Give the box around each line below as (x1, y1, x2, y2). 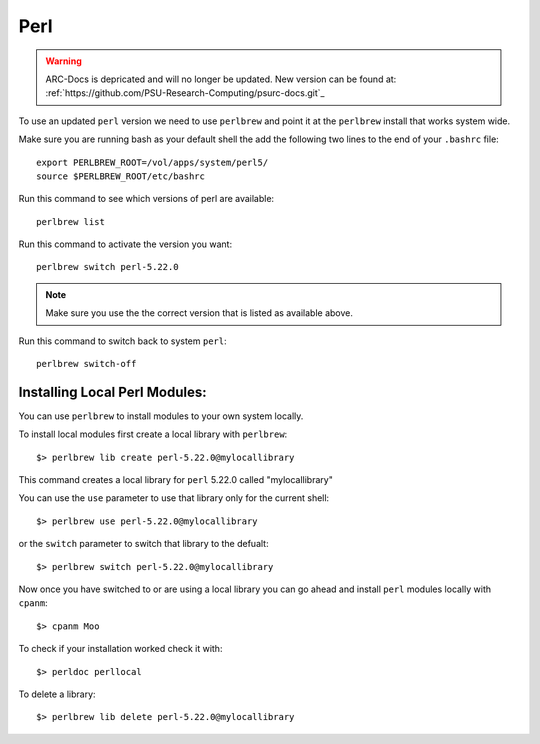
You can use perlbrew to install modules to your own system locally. (18, 410, 304, 422)
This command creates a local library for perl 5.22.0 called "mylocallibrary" (18, 474, 334, 486)
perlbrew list (36, 216, 105, 227)
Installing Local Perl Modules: (18, 383, 207, 400)
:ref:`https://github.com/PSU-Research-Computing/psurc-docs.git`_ (45, 87, 325, 99)
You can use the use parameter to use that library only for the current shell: (18, 492, 330, 504)
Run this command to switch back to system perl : (18, 335, 227, 347)
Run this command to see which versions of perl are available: (18, 193, 275, 205)
